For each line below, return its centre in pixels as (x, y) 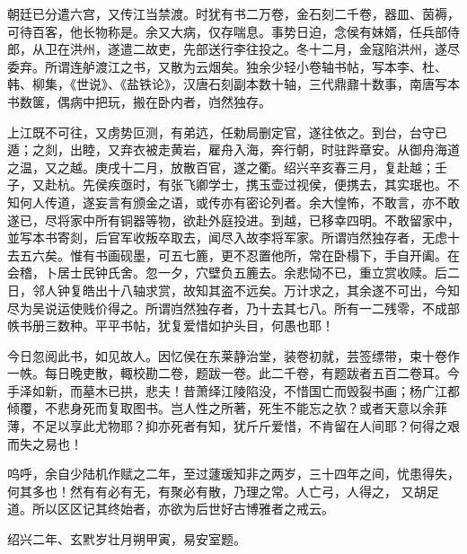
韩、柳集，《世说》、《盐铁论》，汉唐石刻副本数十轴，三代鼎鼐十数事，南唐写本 (233, 84)
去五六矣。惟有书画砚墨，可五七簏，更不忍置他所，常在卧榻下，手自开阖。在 (233, 255)
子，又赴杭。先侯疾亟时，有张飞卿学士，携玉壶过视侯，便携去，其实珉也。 (227, 185)
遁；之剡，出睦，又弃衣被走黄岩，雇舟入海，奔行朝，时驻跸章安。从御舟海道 (233, 149)
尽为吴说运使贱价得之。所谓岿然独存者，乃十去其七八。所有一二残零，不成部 (233, 308)
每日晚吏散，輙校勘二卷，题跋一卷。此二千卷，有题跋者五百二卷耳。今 (252, 373)
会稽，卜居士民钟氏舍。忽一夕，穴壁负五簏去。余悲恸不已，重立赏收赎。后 (227, 273)
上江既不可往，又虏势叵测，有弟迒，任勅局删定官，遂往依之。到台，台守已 (227, 132)
